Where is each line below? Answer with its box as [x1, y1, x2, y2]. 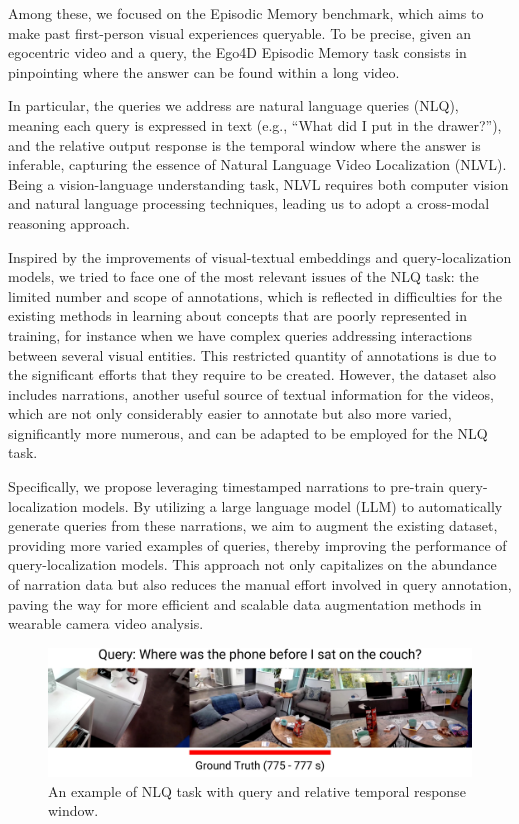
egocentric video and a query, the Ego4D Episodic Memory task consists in [8, 42, 467, 63]
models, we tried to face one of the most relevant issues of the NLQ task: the [8, 266, 479, 287]
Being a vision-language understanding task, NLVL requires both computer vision [8, 173, 509, 194]
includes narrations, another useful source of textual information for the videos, [8, 383, 495, 404]
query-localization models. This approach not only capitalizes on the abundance [8, 554, 497, 575]
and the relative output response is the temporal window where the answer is [8, 134, 481, 155]
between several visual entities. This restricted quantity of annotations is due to [8, 344, 497, 365]
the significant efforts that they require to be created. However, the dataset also [8, 364, 497, 385]
